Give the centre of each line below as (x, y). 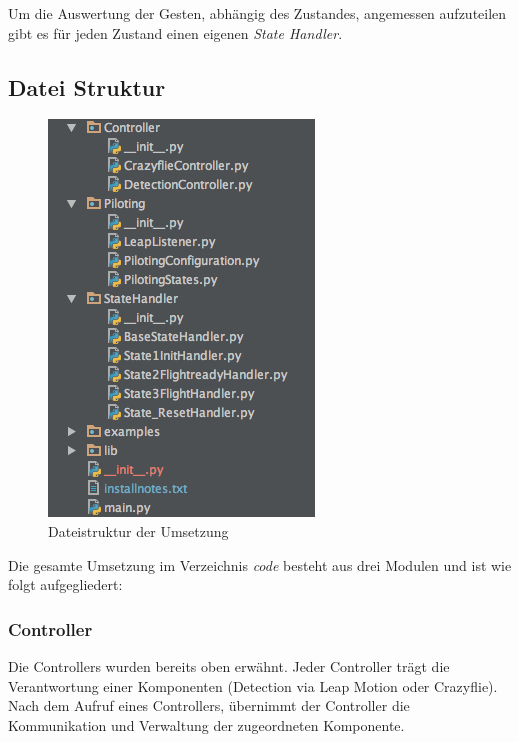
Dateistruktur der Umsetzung (138, 530)
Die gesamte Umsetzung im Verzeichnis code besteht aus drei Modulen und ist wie (260, 564)
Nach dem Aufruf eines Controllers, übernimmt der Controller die (209, 705)
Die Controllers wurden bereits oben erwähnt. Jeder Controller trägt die (229, 665)
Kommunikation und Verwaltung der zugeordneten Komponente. (206, 724)
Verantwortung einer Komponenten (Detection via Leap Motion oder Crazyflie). (253, 685)
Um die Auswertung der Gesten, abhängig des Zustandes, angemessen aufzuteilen (257, 13)
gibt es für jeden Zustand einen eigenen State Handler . (175, 32)
